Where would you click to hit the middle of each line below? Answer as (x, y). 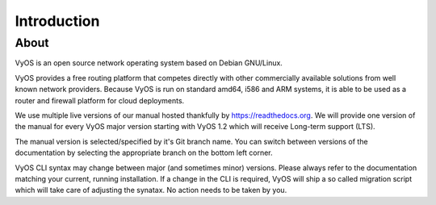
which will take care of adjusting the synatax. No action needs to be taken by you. (151, 190)
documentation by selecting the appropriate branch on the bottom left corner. (144, 153)
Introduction (57, 21)
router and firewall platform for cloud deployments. (100, 100)
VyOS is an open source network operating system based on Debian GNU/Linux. (149, 63)
